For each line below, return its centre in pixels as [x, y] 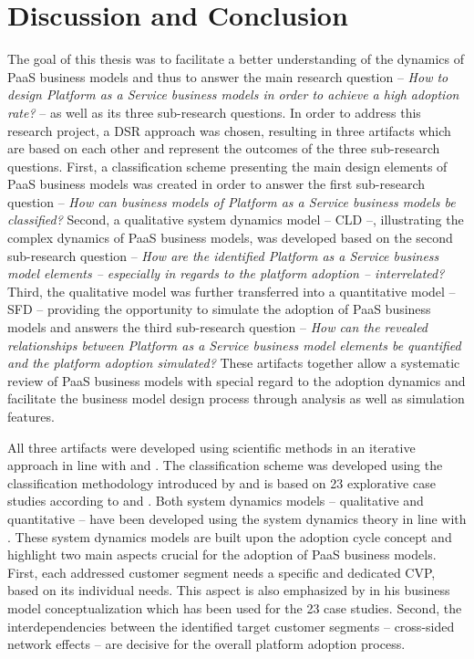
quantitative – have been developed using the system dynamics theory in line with [237, 518]
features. [31, 416]
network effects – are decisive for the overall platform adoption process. [206, 644]
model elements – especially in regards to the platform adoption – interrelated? [226, 273]
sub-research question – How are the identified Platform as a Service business [223, 255]
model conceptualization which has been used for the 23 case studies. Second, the [235, 607]
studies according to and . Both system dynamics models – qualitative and [216, 501]
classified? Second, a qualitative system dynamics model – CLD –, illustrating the [236, 220]
